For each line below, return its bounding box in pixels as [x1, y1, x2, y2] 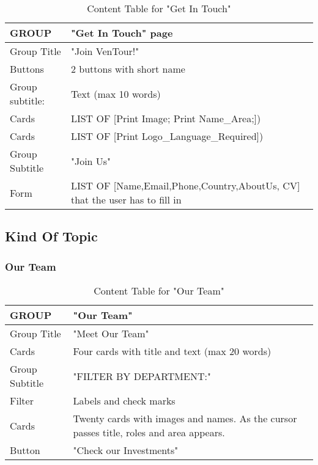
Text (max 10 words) [70, 86, 161, 101]
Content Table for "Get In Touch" [87, 1, 231, 15]
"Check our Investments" [73, 443, 179, 457]
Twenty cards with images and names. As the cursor [73, 411, 297, 425]
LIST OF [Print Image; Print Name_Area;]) [70, 111, 261, 125]
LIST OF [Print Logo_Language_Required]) [70, 129, 264, 143]
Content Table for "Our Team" [94, 284, 224, 298]
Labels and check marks [73, 394, 176, 408]
